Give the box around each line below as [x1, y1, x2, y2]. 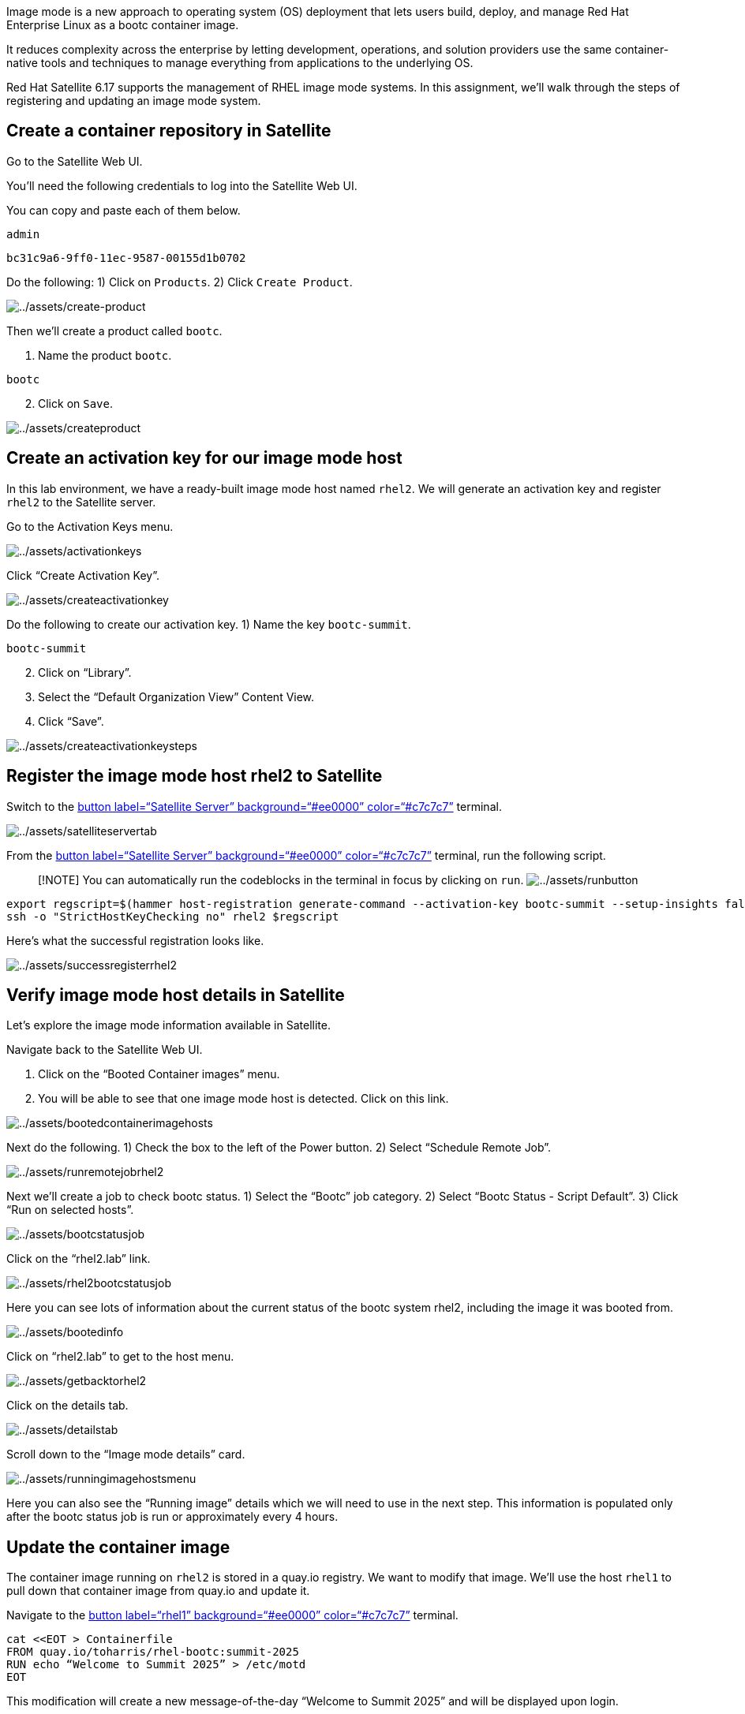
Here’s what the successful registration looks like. [6, 933, 264, 947]
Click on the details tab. [6, 1398, 129, 1413]
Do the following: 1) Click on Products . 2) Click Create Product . [6, 274, 353, 289]
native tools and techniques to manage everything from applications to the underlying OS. [6, 56, 474, 69]
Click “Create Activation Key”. [6, 568, 160, 582]
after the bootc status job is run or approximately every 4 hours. [6, 1510, 339, 1524]
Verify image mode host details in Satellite [6, 984, 345, 1005]
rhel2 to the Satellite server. [6, 495, 156, 509]
